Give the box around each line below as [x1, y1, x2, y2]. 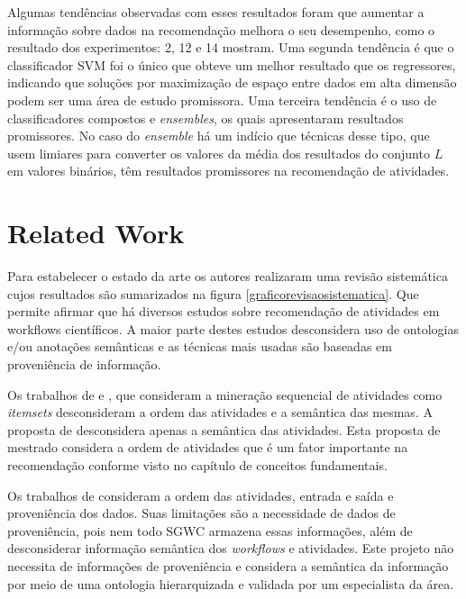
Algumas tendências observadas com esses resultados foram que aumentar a [7, 3, 425, 21]
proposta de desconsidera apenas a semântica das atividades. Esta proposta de [7, 420, 441, 439]
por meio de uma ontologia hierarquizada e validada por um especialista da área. [7, 574, 454, 593]
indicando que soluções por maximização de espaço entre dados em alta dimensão [7, 73, 457, 92]
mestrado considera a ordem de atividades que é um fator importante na [7, 438, 408, 457]
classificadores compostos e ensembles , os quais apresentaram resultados [7, 108, 404, 127]
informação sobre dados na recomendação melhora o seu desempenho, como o [7, 20, 435, 39]
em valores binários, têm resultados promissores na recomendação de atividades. [7, 161, 450, 180]
